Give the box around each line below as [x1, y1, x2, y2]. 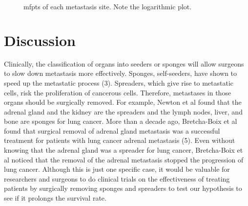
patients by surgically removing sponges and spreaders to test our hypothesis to [4, 183, 242, 193]
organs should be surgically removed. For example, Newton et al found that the [4, 97, 242, 107]
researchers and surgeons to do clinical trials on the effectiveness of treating [4, 173, 230, 183]
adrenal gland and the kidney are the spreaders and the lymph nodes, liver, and [4, 106, 243, 116]
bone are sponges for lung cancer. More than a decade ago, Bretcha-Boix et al [4, 116, 237, 126]
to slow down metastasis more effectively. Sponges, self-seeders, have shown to [4, 68, 237, 78]
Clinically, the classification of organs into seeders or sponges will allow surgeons [4, 58, 244, 69]
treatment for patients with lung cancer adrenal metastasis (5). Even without [4, 135, 235, 145]
